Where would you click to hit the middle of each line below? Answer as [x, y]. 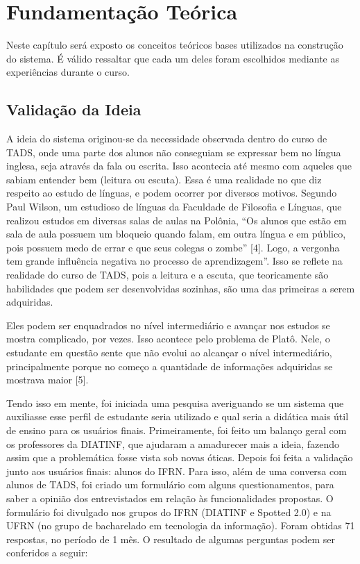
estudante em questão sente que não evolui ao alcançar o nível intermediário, [169, 352]
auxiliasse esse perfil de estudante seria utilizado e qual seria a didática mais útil [178, 416]
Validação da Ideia [74, 109]
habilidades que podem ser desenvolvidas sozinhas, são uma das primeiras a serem [181, 288]
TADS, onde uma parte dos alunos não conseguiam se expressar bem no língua [174, 152]
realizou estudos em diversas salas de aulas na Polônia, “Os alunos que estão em [177, 220]
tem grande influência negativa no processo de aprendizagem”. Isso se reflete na [174, 261]
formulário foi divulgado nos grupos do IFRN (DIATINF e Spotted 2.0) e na [169, 512]
